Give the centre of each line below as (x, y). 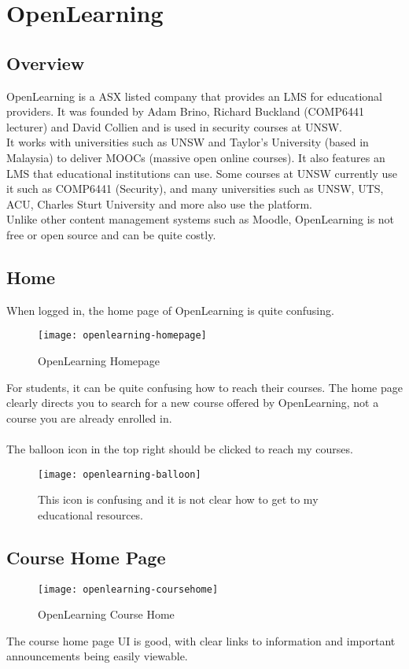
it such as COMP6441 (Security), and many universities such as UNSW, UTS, (195, 189)
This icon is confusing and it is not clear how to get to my (178, 499)
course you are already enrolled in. (89, 418)
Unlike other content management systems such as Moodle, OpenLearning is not (201, 219)
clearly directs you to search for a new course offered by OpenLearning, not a (193, 403)
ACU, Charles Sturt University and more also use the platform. (160, 203)
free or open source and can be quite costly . (111, 234)
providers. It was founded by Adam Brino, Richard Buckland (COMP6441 (185, 111)
